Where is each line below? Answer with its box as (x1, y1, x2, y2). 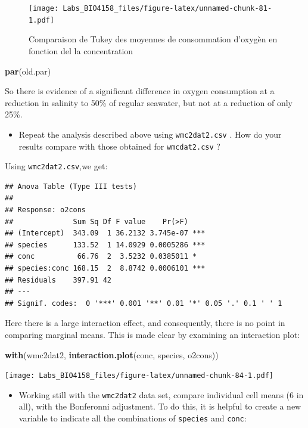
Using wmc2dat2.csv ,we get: (5, 160, 108, 172)
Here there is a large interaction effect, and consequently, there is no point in (5, 317, 285, 329)
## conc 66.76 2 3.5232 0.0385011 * (5, 252, 197, 261)
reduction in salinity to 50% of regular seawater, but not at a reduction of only (5, 96, 293, 108)
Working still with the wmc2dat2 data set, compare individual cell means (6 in (18, 388, 304, 401)
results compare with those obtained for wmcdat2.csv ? (18, 139, 220, 152)
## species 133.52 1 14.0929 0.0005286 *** (5, 240, 206, 249)
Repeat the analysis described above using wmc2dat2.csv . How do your (18, 128, 282, 140)
